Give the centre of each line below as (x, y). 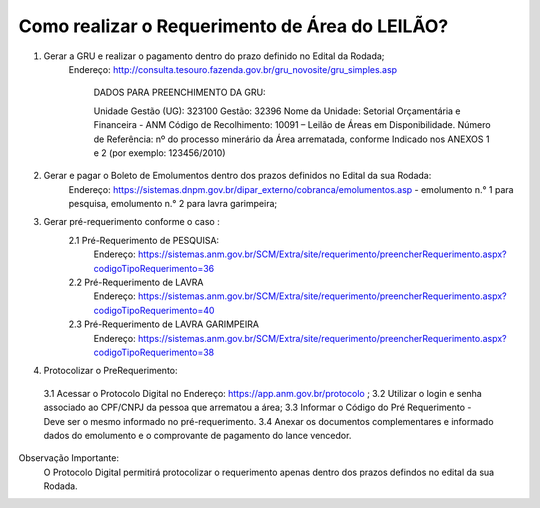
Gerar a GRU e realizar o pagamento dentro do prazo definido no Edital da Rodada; (214, 56)
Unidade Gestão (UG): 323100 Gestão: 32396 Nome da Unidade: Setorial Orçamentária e (277, 111)
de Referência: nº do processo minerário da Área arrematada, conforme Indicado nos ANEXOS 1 (291, 139)
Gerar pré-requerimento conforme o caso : (131, 222)
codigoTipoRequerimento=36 (154, 268)
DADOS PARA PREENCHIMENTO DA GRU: (179, 92)
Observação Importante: (69, 458)
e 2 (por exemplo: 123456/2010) (159, 152)
